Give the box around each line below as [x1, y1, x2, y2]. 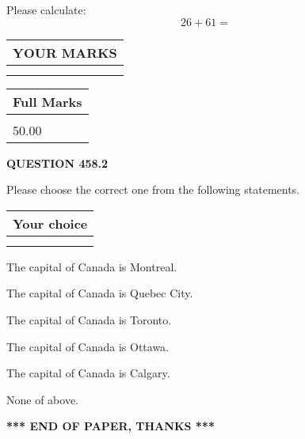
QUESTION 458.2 [6, 154, 109, 171]
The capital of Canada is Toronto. [6, 311, 172, 327]
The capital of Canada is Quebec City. [6, 285, 193, 301]
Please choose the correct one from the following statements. [6, 181, 300, 198]
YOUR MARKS [13, 43, 117, 62]
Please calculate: [6, 2, 86, 17]
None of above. [6, 391, 78, 407]
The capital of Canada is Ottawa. [6, 338, 170, 354]
